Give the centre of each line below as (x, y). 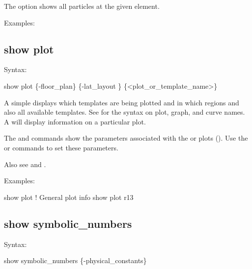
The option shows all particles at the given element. (82, 6)
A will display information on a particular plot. (75, 121)
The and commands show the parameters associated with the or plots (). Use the (126, 138)
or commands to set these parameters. (61, 147)
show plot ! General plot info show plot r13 (69, 197)
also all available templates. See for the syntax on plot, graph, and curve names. (125, 112)
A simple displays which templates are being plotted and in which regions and (122, 102)
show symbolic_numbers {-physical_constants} (75, 260)
